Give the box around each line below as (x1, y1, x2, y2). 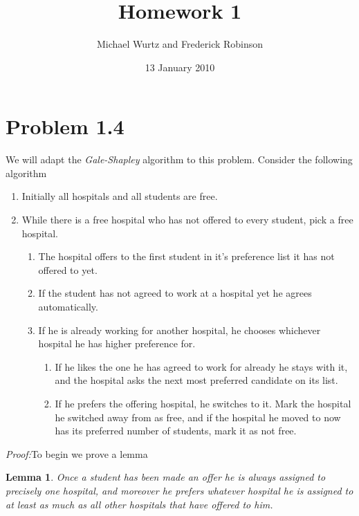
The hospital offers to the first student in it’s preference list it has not (38, 249, 335, 264)
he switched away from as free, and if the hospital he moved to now (55, 409, 341, 424)
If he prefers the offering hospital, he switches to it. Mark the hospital (55, 396, 351, 410)
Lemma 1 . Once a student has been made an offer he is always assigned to (6, 470, 326, 484)
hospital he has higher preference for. (38, 336, 196, 351)
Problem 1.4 (6, 112, 125, 140)
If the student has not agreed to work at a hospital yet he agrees (38, 286, 312, 300)
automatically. (38, 300, 98, 313)
